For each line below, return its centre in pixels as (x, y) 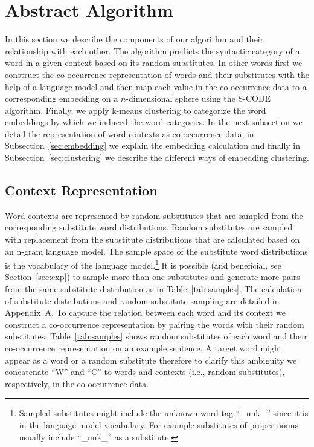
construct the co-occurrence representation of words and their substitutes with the (157, 74)
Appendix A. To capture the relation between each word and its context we (145, 312)
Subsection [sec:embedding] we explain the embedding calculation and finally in (153, 145)
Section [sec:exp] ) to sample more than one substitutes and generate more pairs (152, 277)
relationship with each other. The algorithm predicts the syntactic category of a (152, 51)
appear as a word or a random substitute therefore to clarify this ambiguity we (151, 360)
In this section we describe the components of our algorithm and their (134, 39)
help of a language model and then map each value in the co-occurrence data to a (156, 86)
